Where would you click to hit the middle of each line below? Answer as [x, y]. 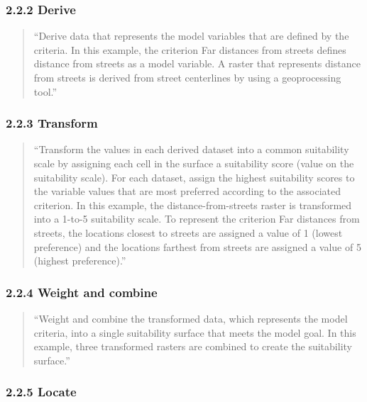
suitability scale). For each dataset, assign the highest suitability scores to [194, 177]
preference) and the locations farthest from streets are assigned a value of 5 [197, 246]
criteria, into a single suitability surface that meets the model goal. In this [195, 332]
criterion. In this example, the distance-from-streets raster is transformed [193, 205]
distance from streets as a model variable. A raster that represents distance [197, 63]
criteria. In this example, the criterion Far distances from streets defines [190, 49]
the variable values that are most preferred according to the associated [187, 191]
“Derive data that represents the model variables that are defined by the [191, 36]
